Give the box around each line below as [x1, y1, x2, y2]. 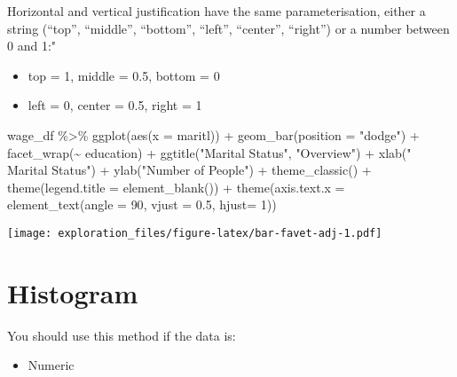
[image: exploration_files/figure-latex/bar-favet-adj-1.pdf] [7, 226, 382, 240]
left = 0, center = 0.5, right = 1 [28, 96, 202, 114]
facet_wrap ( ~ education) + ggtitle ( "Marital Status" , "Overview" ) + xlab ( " [7, 143, 412, 161]
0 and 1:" [7, 36, 57, 55]
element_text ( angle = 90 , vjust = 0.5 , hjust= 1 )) [7, 195, 277, 214]
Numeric [28, 356, 75, 374]
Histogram [7, 274, 138, 310]
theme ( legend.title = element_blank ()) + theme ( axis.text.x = [7, 177, 345, 196]
